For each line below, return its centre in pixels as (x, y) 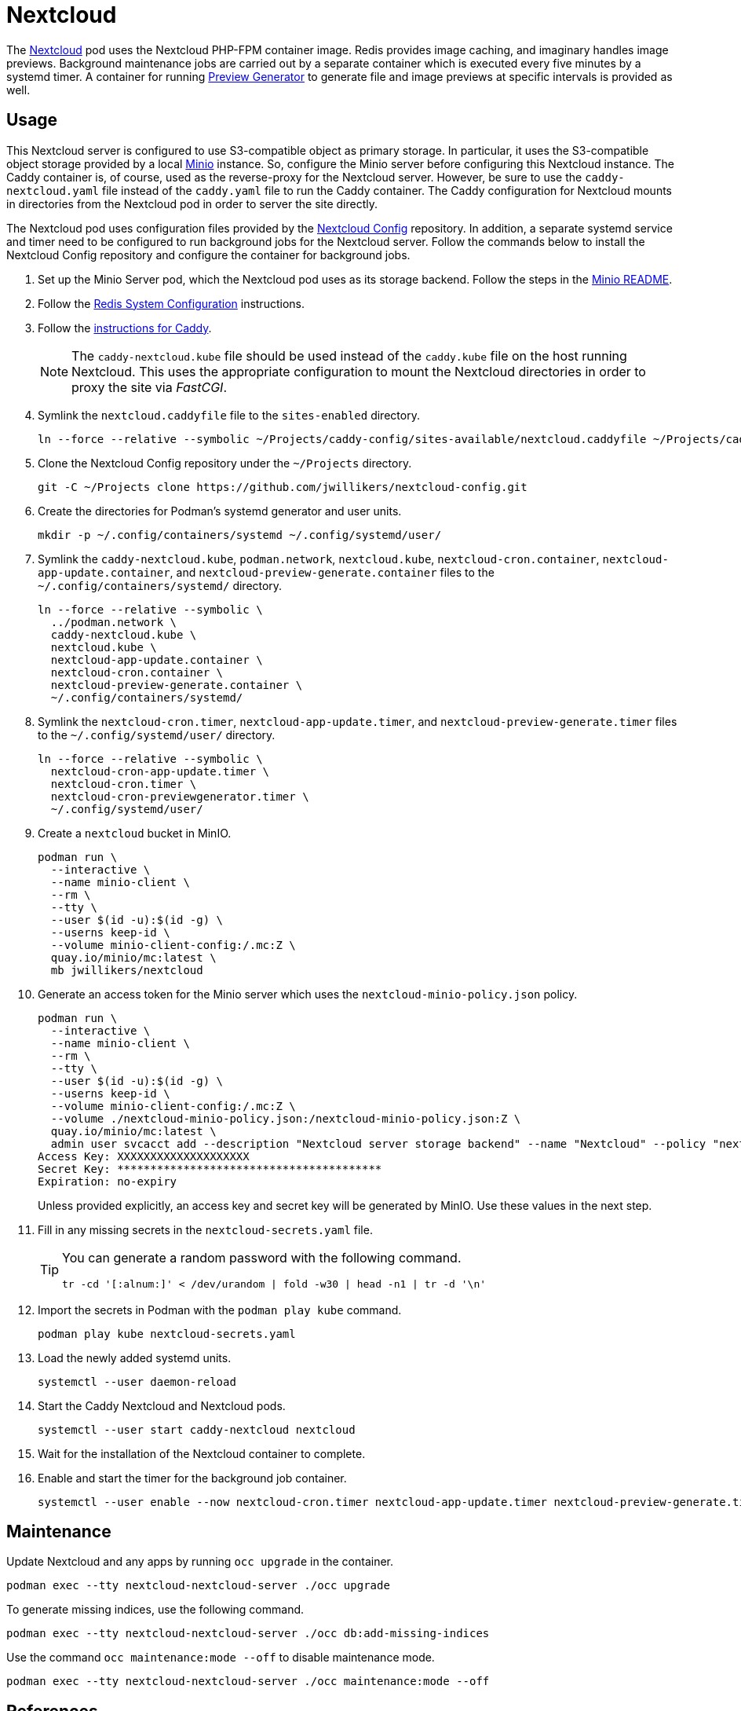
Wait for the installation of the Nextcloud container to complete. (202, 1453)
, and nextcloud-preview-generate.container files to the (332, 572)
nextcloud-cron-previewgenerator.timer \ (180, 796)
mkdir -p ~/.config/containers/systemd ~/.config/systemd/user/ (240, 535)
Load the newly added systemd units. (135, 1357)
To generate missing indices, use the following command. (155, 1610)
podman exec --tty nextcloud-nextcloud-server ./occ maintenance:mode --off (248, 1682)
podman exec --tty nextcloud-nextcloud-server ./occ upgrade (198, 1586)
